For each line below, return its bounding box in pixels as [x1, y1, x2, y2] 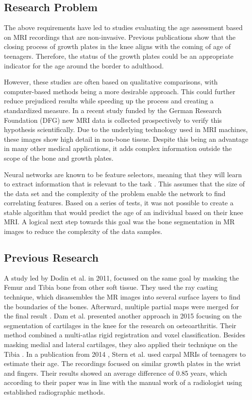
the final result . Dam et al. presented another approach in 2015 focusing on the [4, 311, 242, 321]
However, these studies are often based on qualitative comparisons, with [4, 77, 218, 87]
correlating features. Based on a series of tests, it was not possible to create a [4, 198, 234, 208]
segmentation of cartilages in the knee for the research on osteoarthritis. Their [4, 320, 236, 330]
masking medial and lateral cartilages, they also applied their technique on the [4, 339, 238, 350]
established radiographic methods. [4, 387, 105, 397]
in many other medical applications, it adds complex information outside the [4, 143, 232, 153]
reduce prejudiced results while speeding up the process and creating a [4, 96, 214, 106]
